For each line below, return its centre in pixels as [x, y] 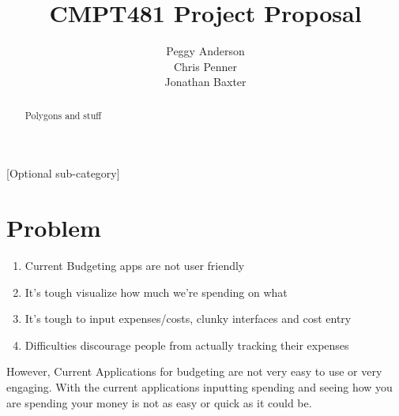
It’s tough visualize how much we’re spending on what [156, 292]
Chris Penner [205, 66]
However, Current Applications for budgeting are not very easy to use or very [194, 371]
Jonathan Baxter [205, 82]
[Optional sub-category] [63, 173]
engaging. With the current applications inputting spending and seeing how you [199, 387]
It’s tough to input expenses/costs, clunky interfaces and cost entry [188, 319]
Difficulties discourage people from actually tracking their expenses [187, 345]
